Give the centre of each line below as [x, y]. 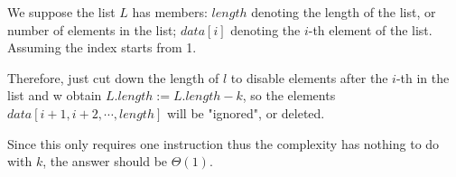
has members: [170, 12]
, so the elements [289, 95]
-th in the [423, 77]
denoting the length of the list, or [344, 12]
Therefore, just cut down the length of [113, 77]
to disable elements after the [309, 77]
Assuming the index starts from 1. [102, 47]
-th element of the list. [370, 29]
